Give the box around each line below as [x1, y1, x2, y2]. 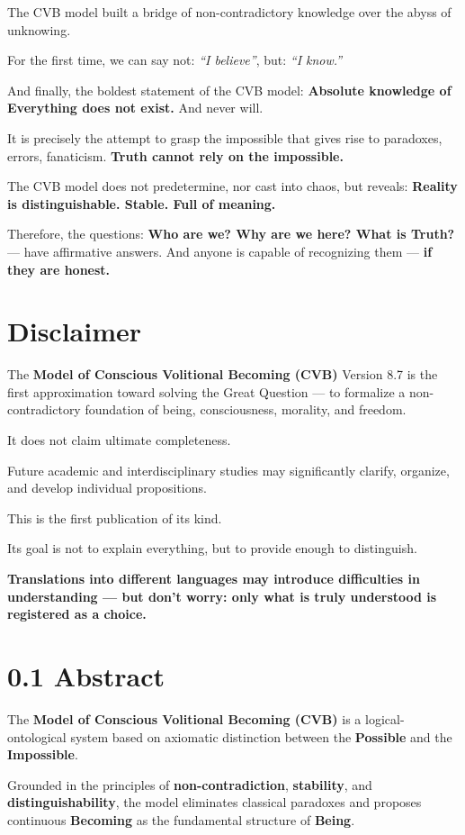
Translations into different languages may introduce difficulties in [7, 569, 420, 587]
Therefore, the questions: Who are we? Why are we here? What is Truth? [7, 224, 455, 243]
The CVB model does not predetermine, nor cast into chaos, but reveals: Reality [7, 177, 458, 195]
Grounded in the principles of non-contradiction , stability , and [7, 775, 372, 794]
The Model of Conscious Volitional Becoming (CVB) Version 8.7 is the [7, 365, 438, 384]
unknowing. [7, 20, 71, 39]
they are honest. [7, 259, 111, 278]
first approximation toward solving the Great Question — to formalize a [7, 382, 406, 401]
